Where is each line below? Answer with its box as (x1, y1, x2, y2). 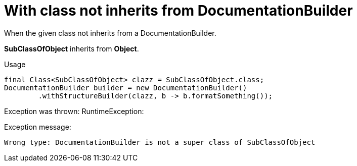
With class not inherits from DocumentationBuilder (4, 2, 353, 19)
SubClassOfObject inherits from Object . (4, 44, 139, 53)
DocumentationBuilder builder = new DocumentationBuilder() (4, 83, 247, 92)
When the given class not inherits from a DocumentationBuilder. (4, 28, 216, 37)
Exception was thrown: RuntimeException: (4, 106, 144, 116)
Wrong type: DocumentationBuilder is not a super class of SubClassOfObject (4, 138, 316, 146)
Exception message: (4, 122, 71, 131)
